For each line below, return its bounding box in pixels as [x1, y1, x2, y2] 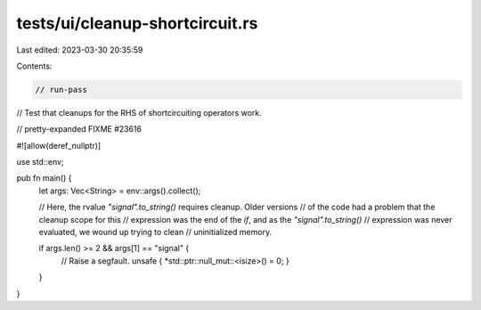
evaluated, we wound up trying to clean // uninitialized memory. [38, 227, 272, 238]
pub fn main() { [16, 173, 72, 184]
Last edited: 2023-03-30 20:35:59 [16, 45, 143, 55]
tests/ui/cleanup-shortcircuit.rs [16, 13, 258, 33]
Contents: [16, 61, 53, 71]
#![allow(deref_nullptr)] [16, 140, 102, 151]
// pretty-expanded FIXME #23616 [16, 124, 143, 135]
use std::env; [16, 157, 64, 167]
